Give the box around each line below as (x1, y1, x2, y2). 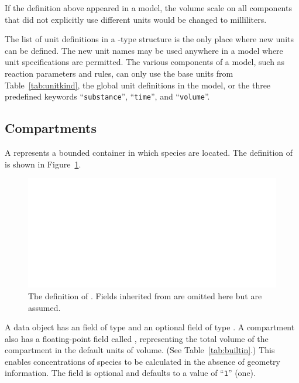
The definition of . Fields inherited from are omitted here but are (28, 289, 262, 302)
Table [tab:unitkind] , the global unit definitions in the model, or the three (5, 78, 271, 91)
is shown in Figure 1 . (5, 158, 81, 170)
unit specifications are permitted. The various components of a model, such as (5, 56, 285, 68)
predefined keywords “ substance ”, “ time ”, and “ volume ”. (5, 90, 210, 102)
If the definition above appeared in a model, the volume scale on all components (5, 2, 292, 13)
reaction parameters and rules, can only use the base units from (5, 67, 233, 79)
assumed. (28, 301, 61, 313)
